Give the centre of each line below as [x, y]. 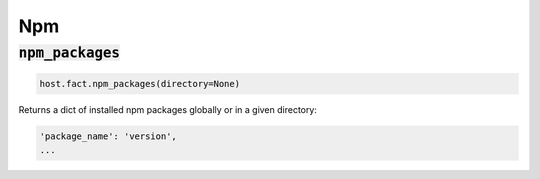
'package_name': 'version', [108, 136]
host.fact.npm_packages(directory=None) [139, 83]
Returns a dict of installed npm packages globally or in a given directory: [167, 109]
